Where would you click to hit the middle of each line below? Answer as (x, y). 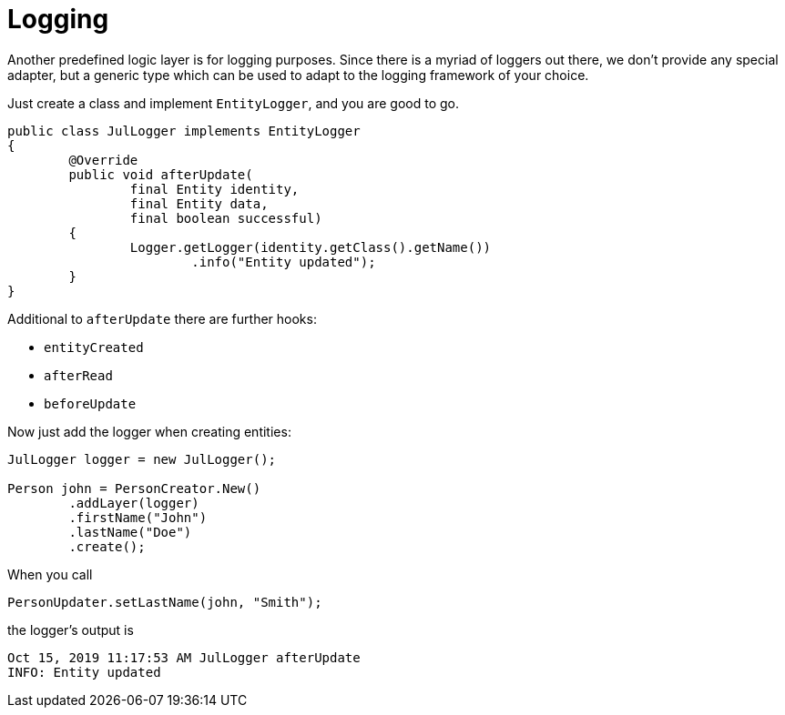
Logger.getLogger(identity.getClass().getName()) (311, 247)
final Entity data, (199, 203)
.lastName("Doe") (130, 532)
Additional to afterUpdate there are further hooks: (162, 318)
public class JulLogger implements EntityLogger (184, 131)
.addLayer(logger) (134, 503)
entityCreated (94, 347)
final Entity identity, (214, 189)
